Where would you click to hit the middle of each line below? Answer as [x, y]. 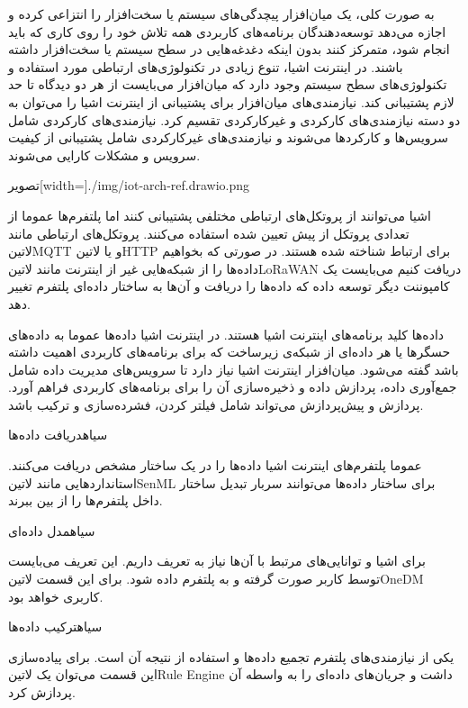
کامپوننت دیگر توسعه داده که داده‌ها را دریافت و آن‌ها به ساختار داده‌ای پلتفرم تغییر [229, 286]
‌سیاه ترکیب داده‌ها [55, 626]
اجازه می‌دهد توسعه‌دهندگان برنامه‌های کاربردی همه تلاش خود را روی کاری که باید [227, 31]
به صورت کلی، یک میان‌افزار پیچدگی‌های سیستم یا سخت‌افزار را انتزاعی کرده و [221, 14]
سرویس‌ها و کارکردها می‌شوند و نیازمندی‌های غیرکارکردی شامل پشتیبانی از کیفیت [229, 137]
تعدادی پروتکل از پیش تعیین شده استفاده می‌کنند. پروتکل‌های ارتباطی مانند [209, 233]
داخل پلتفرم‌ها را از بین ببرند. [85, 500]
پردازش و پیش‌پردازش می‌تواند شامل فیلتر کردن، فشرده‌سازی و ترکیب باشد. [216, 404]
